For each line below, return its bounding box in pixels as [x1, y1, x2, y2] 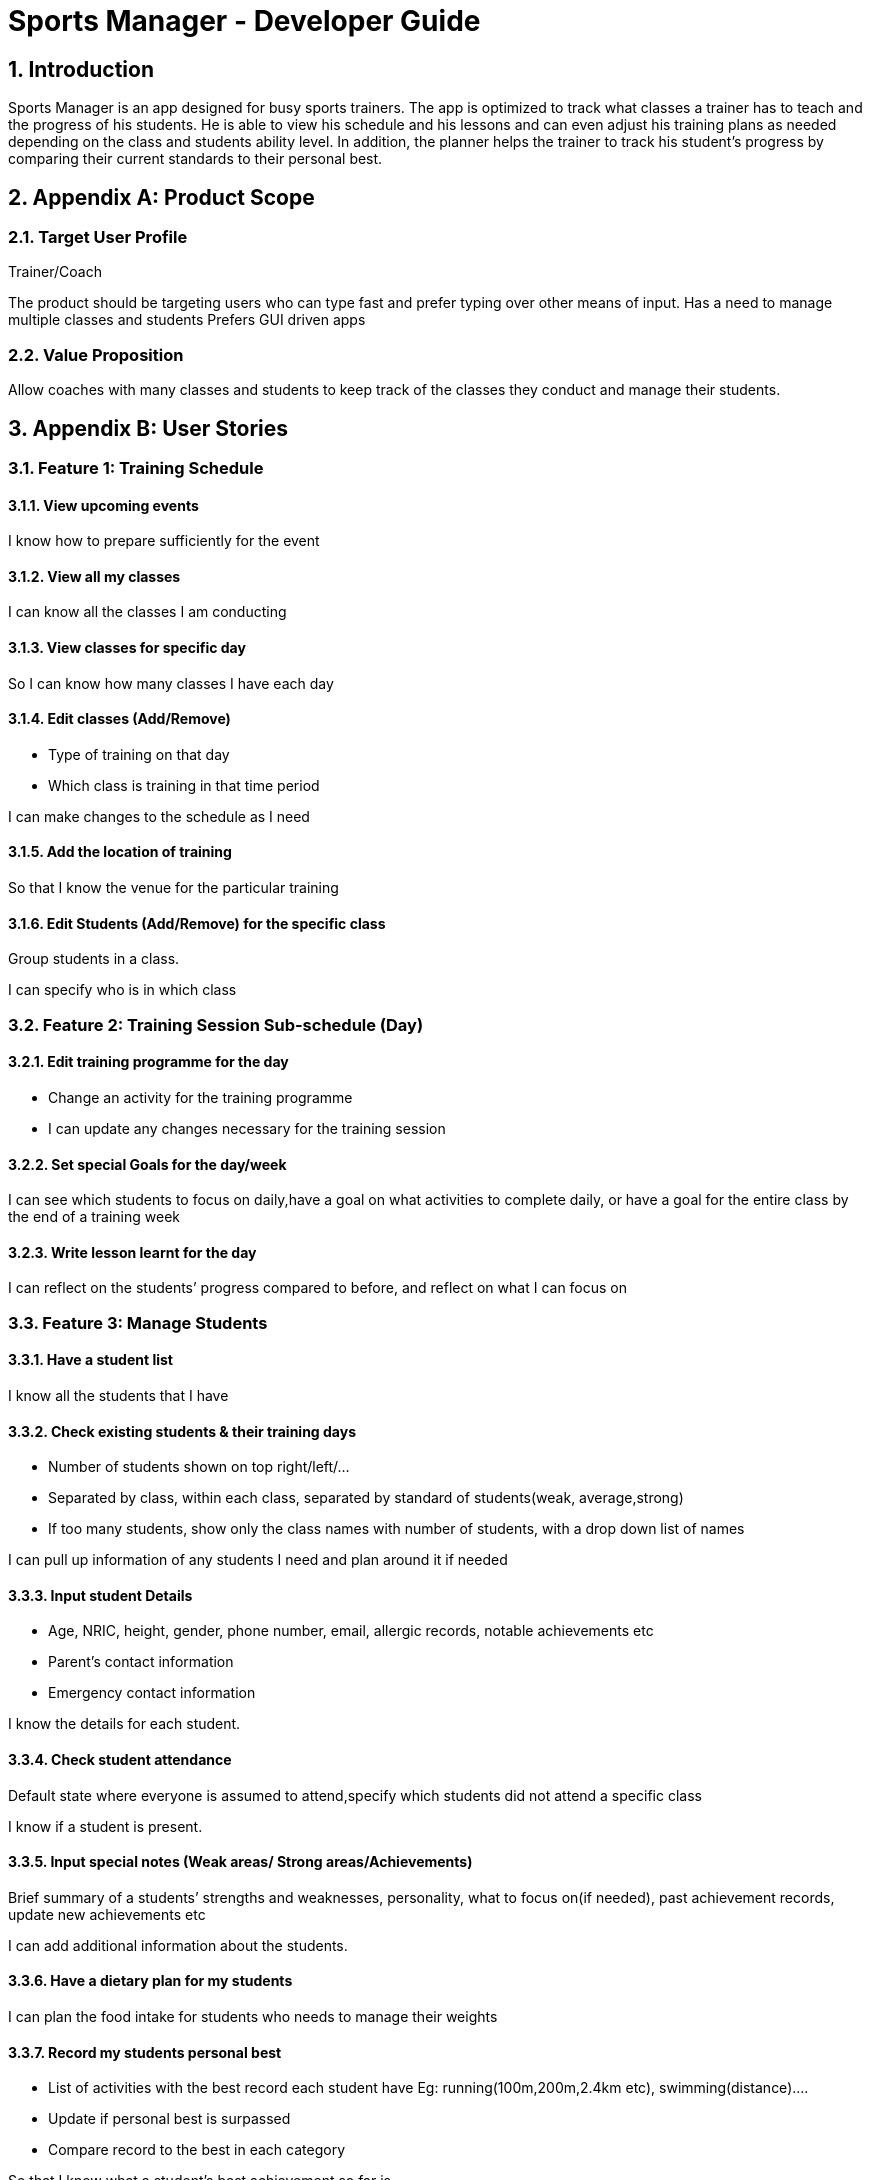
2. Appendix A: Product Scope [8, 184, 315, 210]
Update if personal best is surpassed [48, 2110, 291, 2128]
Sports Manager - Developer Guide [8, 4, 481, 38]
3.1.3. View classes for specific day [8, 639, 246, 657]
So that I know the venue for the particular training [8, 879, 339, 897]
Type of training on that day [48, 745, 230, 763]
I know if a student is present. [8, 1817, 203, 1835]
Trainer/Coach [8, 263, 102, 281]
